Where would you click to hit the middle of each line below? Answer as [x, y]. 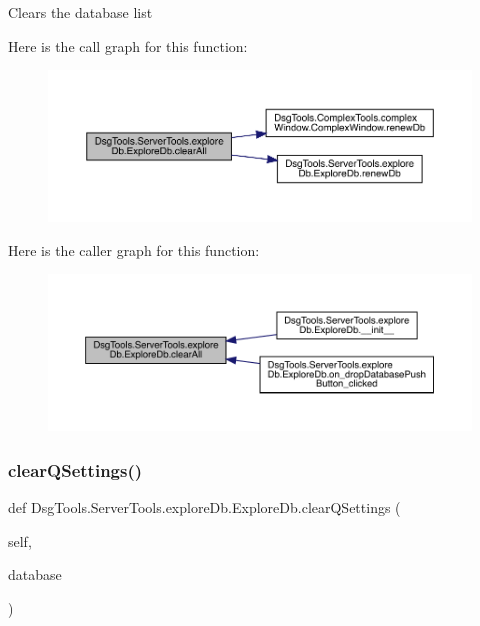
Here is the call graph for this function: [128, 45]
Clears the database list [80, 12]
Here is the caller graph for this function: [134, 249]
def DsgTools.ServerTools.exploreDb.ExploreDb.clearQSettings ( [204, 507]
